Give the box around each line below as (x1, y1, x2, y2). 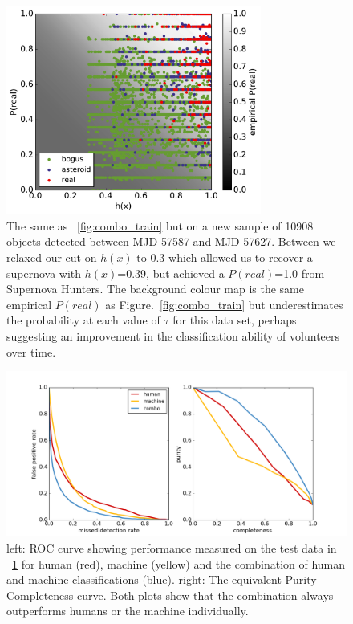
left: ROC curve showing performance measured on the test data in (6, 539, 337, 556)
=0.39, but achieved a (117, 264, 225, 281)
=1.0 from (274, 264, 325, 281)
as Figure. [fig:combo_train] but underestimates (105, 296, 343, 312)
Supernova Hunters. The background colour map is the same (6, 280, 304, 297)
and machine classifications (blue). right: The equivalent (6, 571, 282, 588)
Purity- (285, 571, 321, 588)
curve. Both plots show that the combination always (77, 586, 334, 603)
